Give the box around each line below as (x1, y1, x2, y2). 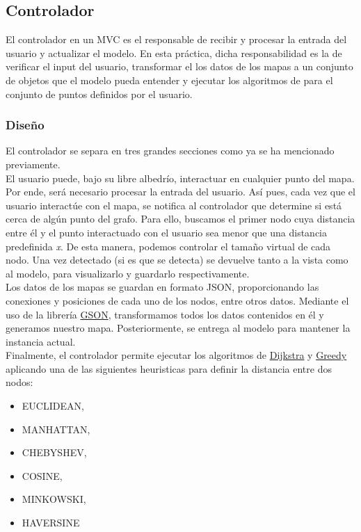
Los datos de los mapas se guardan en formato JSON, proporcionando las (6, 280, 319, 294)
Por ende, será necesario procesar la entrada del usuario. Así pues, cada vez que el (6, 184, 355, 199)
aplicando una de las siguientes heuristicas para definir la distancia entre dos (6, 361, 332, 376)
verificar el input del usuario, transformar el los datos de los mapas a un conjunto (6, 59, 353, 74)
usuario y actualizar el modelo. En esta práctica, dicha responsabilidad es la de (6, 45, 342, 60)
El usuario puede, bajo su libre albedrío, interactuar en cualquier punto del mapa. (6, 170, 355, 185)
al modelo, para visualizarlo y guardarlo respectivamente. (6, 266, 250, 280)
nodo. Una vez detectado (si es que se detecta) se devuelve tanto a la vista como (6, 252, 348, 267)
